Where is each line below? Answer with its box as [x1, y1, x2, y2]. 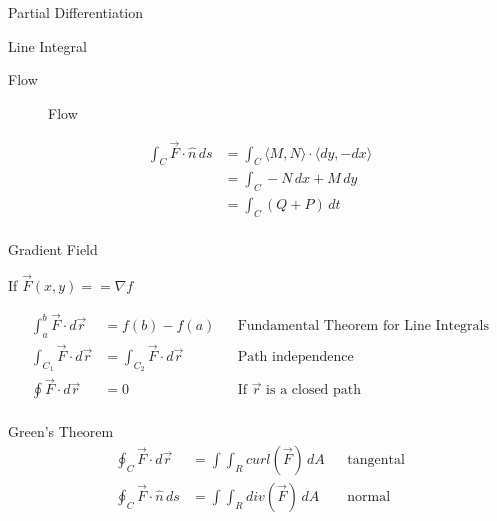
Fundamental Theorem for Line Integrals [237, 318, 490, 333]
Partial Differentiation [8, 2, 144, 22]
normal [347, 489, 391, 504]
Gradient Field [8, 239, 98, 260]
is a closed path [266, 383, 362, 398]
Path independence [237, 349, 354, 364]
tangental [347, 452, 405, 467]
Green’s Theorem [8, 421, 114, 442]
